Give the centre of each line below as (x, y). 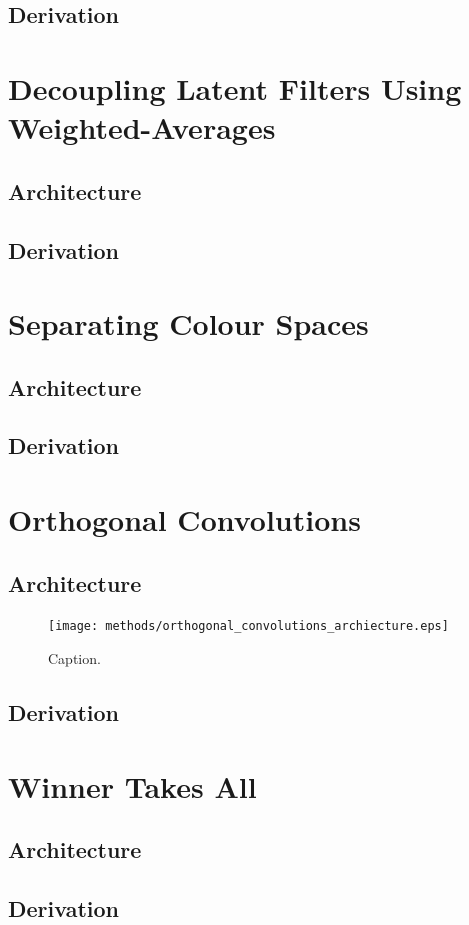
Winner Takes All (132, 785)
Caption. (74, 658)
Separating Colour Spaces (188, 323)
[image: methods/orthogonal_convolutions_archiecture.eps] (248, 626)
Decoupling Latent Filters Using (235, 87)
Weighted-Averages (142, 127)
